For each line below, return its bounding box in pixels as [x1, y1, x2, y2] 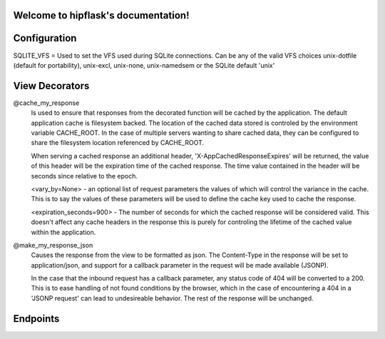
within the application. [31, 228, 96, 236]
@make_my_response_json [13, 241, 93, 249]
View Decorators [13, 79, 90, 92]
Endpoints [13, 313, 60, 325]
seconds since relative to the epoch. [31, 171, 138, 180]
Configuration [13, 32, 77, 44]
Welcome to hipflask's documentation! [13, 9, 190, 21]
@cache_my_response [13, 98, 80, 107]
